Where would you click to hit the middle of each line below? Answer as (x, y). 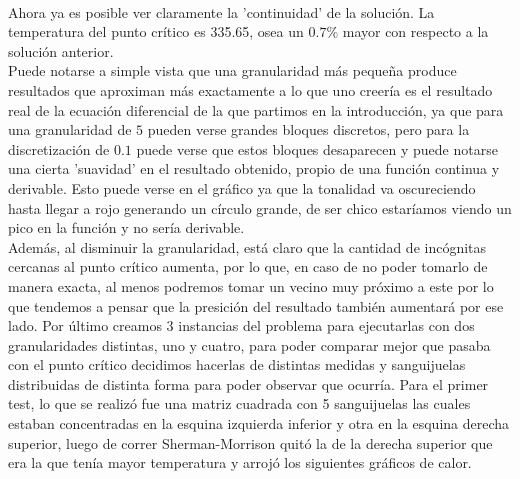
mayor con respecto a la (415, 31)
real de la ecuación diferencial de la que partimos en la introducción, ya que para (256, 109)
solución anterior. (61, 50)
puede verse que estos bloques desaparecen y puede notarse (317, 148)
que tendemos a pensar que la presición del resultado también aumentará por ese (256, 305)
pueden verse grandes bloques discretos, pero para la (308, 129)
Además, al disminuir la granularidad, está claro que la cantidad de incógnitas (247, 246)
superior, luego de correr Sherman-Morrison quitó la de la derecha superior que (250, 442)
